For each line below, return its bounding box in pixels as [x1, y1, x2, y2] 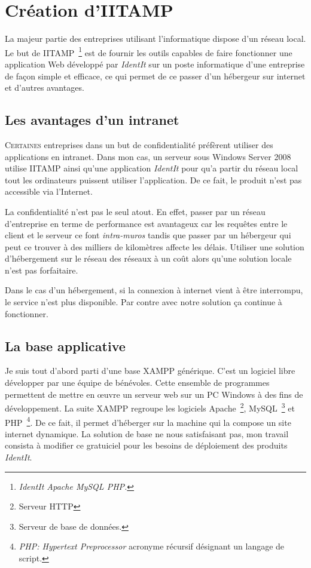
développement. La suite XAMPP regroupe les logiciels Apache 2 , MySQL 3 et [5, 400, 295, 414]
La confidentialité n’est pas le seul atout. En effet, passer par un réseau [5, 205, 266, 217]
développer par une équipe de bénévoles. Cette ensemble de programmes [5, 376, 270, 389]
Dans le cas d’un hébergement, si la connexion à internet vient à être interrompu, [5, 284, 303, 296]
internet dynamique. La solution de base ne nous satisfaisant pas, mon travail [5, 427, 289, 440]
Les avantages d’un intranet [5, 110, 179, 129]
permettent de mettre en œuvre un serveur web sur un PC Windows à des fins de [5, 388, 303, 400]
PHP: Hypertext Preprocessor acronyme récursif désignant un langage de [19, 540, 285, 552]
